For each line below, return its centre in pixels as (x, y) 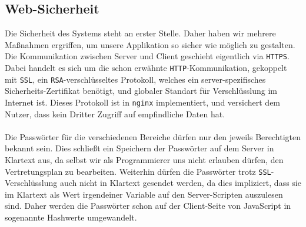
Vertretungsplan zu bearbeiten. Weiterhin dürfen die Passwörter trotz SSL (138, 171)
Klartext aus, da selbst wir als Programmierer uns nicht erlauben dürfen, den (144, 159)
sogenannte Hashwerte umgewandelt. (71, 217)
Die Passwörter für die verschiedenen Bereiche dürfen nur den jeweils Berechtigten (153, 136)
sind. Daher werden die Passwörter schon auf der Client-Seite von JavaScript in (148, 206)
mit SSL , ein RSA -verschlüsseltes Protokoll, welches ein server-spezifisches (135, 79)
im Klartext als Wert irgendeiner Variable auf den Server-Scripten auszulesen (144, 194)
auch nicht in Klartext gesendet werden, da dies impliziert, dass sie (180, 183)
